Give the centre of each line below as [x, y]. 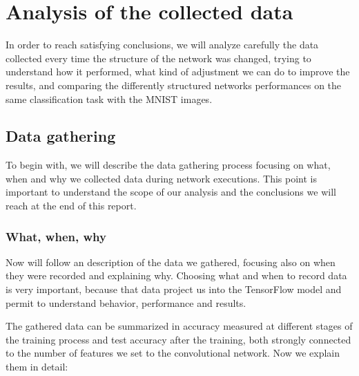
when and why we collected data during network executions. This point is [162, 178]
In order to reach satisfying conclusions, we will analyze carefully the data [162, 45]
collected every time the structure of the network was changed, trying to [158, 58]
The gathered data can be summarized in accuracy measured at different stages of [179, 326]
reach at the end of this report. [71, 206]
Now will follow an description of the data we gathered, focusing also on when [171, 262]
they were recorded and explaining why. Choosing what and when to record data [176, 275]
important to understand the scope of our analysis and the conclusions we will [171, 192]
